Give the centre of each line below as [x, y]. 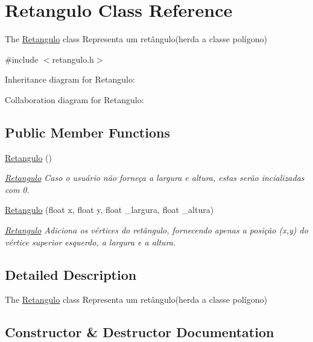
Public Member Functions [87, 132]
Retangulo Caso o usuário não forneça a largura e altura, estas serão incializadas [155, 178]
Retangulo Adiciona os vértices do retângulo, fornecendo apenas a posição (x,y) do [156, 230]
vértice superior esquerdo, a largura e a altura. [90, 242]
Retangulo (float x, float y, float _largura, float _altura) [109, 210]
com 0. [17, 189]
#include [22, 59]
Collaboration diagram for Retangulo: [74, 99]
